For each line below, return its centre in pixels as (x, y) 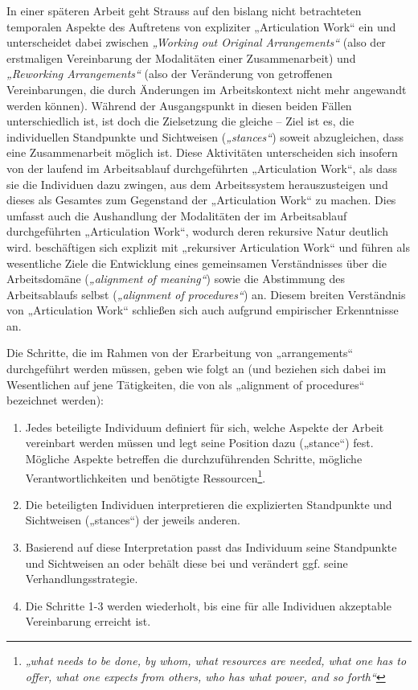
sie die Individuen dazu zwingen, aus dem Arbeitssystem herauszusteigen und (197, 184)
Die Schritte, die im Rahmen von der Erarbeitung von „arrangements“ (180, 353)
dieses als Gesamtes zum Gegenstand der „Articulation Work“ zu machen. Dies (201, 200)
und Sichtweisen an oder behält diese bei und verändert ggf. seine (186, 563)
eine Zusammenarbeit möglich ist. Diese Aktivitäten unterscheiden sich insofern (202, 152)
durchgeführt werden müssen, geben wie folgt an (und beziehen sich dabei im (197, 369)
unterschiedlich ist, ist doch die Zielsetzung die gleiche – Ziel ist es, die (180, 121)
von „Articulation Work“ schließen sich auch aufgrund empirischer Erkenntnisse (203, 310)
